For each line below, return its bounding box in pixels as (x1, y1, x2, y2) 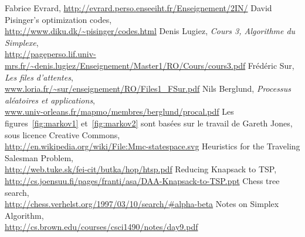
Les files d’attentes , (5, 71, 73, 83)
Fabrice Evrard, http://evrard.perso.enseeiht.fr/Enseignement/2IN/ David (5, 2, 272, 14)
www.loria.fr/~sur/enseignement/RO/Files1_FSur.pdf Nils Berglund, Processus (5, 82, 291, 95)
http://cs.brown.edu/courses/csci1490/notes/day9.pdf (5, 221, 198, 233)
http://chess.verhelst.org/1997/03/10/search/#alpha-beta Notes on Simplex (5, 198, 279, 210)
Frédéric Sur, (248, 59, 294, 71)
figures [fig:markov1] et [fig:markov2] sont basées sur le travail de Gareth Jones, (5, 116, 293, 129)
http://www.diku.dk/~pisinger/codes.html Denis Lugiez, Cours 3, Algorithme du (5, 25, 296, 37)
